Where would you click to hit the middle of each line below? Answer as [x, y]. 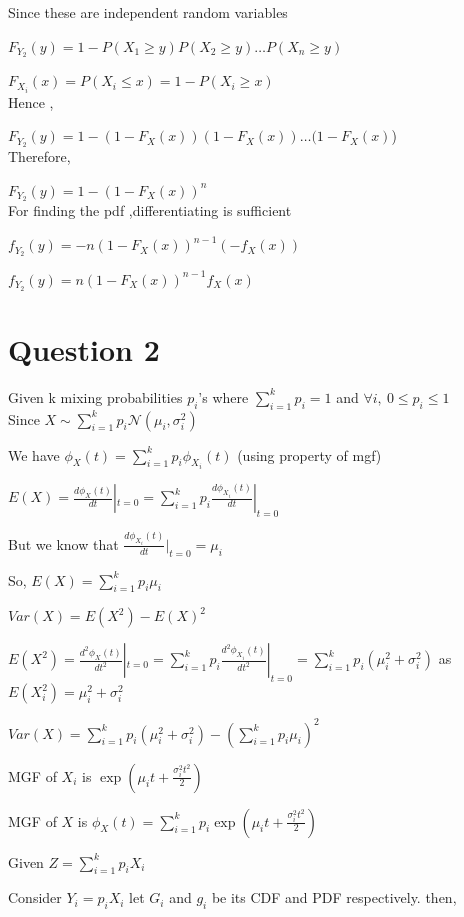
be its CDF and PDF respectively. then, [334, 897]
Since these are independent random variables [148, 12]
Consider [35, 897]
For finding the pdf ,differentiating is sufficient [150, 210]
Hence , [31, 101]
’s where [223, 396]
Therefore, [39, 156]
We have [34, 454]
